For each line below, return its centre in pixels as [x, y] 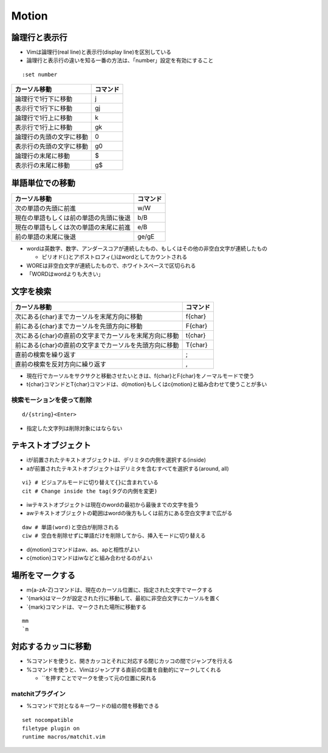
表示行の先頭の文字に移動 [51, 147]
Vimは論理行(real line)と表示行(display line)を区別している [99, 52]
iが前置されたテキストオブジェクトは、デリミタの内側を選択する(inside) [116, 460]
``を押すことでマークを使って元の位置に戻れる [99, 678]
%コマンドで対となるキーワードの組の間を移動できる [93, 706]
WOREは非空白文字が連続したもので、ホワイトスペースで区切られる [111, 265]
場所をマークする [43, 575]
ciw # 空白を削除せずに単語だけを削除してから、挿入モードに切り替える [114, 536]
